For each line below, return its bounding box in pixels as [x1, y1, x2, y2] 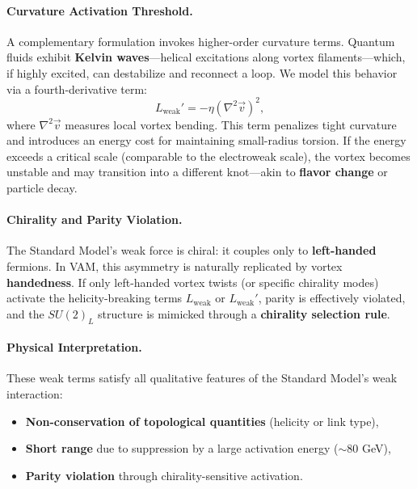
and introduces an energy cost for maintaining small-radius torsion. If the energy [6, 132, 406, 149]
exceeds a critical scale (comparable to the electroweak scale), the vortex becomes [6, 147, 411, 164]
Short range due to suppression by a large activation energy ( [25, 440, 339, 457]
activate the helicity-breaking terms [6, 289, 183, 306]
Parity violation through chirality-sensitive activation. [25, 466, 303, 483]
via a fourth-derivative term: [6, 80, 147, 97]
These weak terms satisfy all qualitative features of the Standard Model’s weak [6, 369, 398, 386]
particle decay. [6, 179, 78, 196]
